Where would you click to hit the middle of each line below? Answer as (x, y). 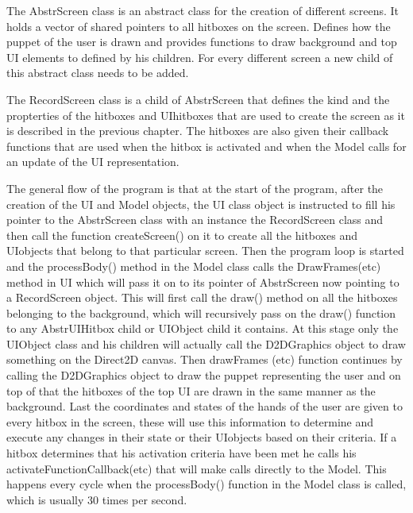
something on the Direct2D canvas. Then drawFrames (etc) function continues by (205, 359)
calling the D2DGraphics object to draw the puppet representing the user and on (204, 375)
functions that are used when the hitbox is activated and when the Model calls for (206, 146)
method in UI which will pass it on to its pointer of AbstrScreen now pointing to (203, 282)
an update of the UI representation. (93, 162)
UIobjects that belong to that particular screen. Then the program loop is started (205, 251)
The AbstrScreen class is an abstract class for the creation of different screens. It (203, 10)
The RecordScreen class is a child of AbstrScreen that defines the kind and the (198, 99)
